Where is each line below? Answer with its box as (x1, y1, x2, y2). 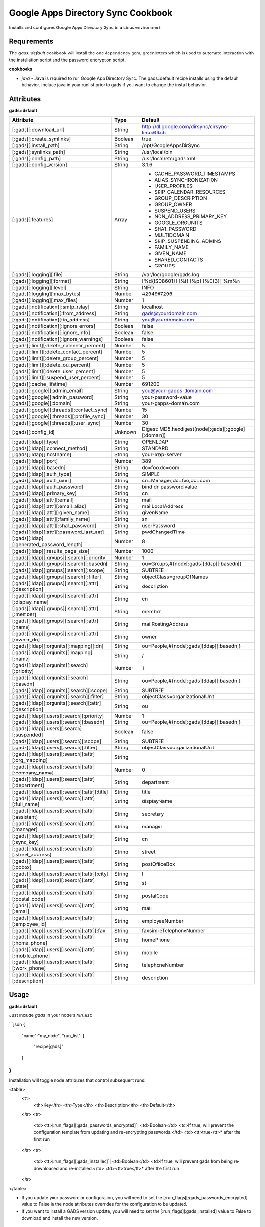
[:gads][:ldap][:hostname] (12, 452, 72, 458)
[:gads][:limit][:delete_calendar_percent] (12, 342, 106, 349)
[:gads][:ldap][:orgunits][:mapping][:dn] (12, 643, 104, 650)
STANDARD (142, 445, 169, 452)
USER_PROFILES (154, 183, 193, 189)
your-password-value (142, 394, 192, 400)
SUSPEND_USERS (154, 207, 196, 214)
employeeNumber (142, 918, 184, 925)
